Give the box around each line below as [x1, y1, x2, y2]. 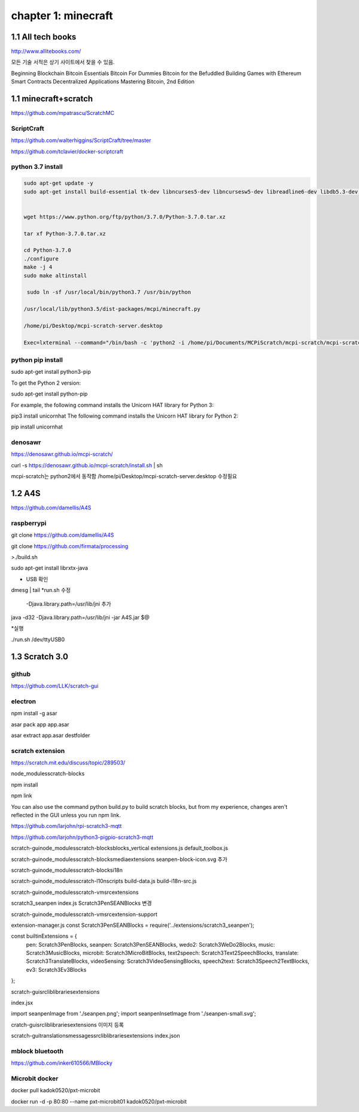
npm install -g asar [11, 710, 57, 717]
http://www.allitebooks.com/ [11, 48, 81, 55]
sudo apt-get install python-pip [11, 390, 88, 398]
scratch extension [11, 747, 65, 755]
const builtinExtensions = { [11, 932, 77, 940]
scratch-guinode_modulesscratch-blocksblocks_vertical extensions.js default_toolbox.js [11, 845, 229, 852]
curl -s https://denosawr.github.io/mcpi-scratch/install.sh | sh [11, 461, 163, 469]
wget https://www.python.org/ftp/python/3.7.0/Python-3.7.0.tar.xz [23, 213, 226, 220]
